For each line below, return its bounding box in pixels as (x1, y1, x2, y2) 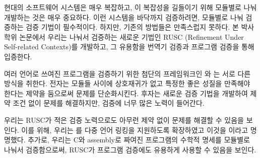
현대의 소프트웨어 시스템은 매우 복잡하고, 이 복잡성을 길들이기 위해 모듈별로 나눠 (4, 2, 257, 12)
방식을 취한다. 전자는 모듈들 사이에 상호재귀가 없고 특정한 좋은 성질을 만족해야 (4, 78, 250, 89)
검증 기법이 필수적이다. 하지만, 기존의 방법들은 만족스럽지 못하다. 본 (26, 22, 239, 32)
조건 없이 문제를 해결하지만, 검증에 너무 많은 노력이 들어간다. (13, 98, 205, 108)
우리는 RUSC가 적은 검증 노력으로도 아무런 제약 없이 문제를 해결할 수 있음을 (4, 114, 244, 125)
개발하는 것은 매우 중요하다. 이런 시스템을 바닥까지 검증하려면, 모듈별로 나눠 (4, 12, 243, 22)
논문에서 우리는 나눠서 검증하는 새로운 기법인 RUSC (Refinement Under (19, 31, 244, 42)
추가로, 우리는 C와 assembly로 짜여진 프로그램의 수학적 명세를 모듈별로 (28, 134, 250, 145)
